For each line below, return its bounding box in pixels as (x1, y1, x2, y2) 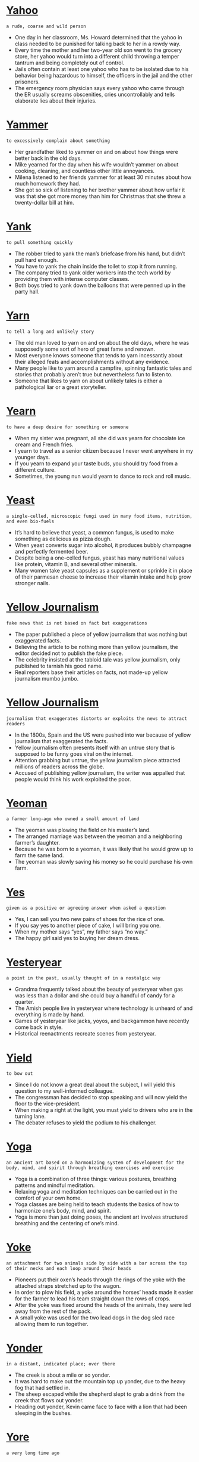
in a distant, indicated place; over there (6, 1361, 116, 1367)
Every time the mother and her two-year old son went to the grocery (14, 46, 182, 54)
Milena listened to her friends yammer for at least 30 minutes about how (14, 174, 192, 181)
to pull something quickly (6, 239, 73, 245)
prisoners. (14, 78, 40, 85)
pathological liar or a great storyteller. (14, 383, 107, 391)
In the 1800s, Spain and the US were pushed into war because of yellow (14, 731, 191, 738)
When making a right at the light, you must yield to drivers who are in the (14, 1106, 193, 1114)
